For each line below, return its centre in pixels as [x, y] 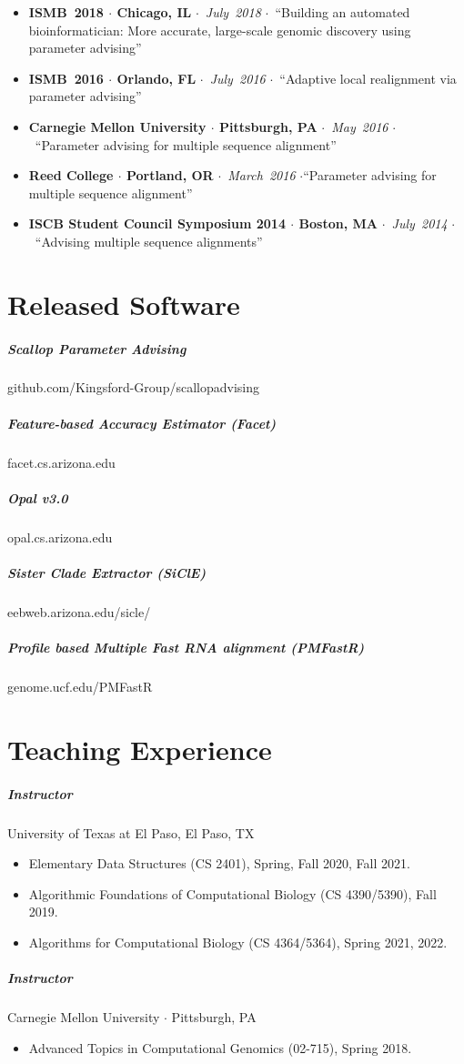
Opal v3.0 [38, 497]
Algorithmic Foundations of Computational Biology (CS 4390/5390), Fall [232, 893]
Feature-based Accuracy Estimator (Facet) [142, 423]
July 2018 [233, 12]
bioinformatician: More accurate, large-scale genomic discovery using [220, 30]
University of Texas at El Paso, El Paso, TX [131, 832]
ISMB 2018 [66, 12]
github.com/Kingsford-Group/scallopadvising [133, 387]
